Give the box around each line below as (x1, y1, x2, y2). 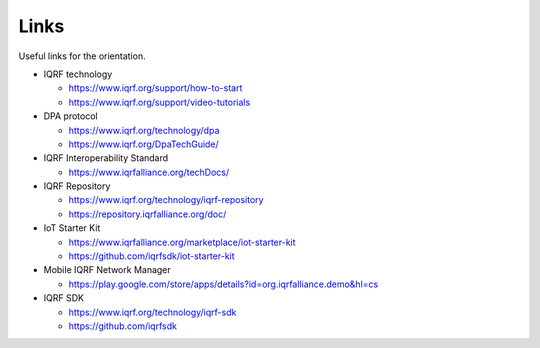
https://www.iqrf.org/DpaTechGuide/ (68, 138, 219, 150)
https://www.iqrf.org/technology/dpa (68, 124, 220, 136)
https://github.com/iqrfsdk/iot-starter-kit (68, 250, 235, 262)
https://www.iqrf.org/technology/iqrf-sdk (68, 306, 237, 318)
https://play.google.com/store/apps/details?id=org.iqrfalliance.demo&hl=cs (68, 278, 379, 290)
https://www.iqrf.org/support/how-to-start (68, 82, 243, 94)
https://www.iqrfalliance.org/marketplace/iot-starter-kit (68, 236, 296, 248)
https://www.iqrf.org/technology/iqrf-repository (68, 194, 264, 206)
